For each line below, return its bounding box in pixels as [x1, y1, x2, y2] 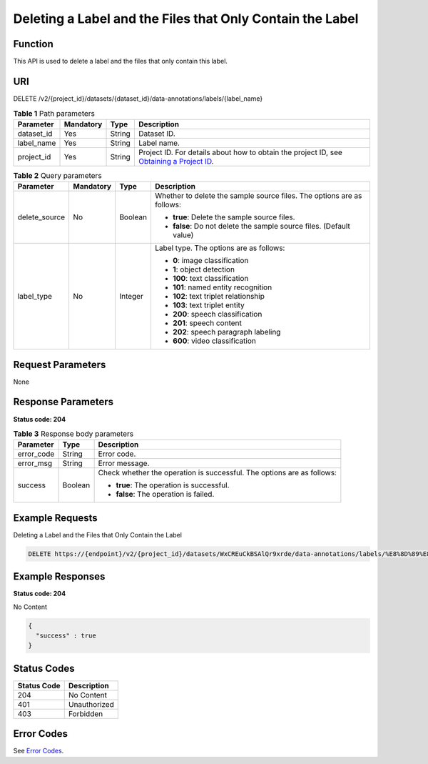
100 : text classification [172, 274, 249, 284]
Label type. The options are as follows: [154, 243, 285, 253]
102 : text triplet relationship [172, 292, 265, 302]
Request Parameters [13, 358, 106, 371]
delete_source [17, 212, 66, 222]
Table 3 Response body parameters [13, 429, 134, 439]
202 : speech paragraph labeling [172, 327, 281, 337]
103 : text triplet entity [172, 300, 245, 310]
